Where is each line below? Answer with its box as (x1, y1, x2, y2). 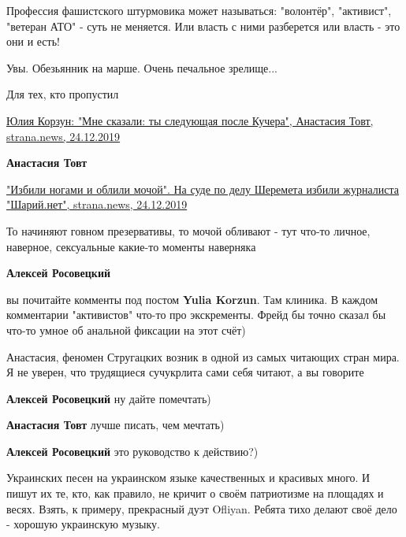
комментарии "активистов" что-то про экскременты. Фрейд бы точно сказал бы (6, 306, 386, 323)
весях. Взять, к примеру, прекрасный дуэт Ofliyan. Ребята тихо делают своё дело (6, 500, 397, 517)
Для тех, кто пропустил (6, 86, 119, 102)
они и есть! (6, 33, 60, 50)
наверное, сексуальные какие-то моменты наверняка (6, 238, 256, 254)
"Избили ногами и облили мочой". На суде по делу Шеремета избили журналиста (6, 180, 399, 197)
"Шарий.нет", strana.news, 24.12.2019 (6, 196, 188, 213)
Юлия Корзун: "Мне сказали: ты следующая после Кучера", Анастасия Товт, (6, 112, 374, 128)
